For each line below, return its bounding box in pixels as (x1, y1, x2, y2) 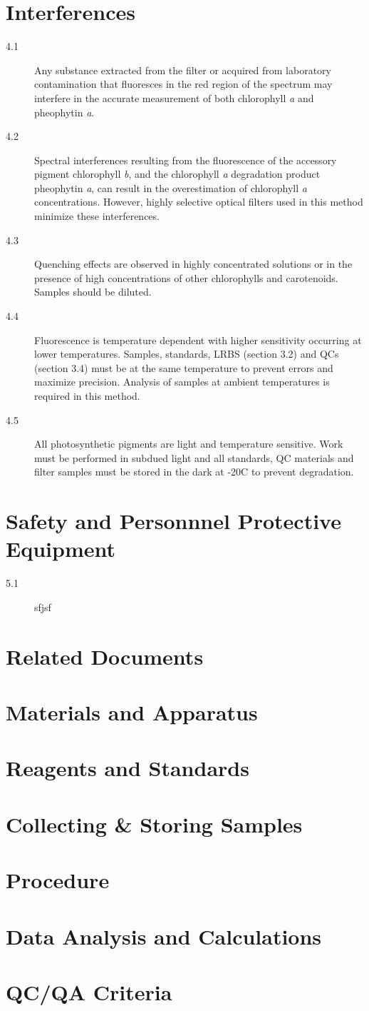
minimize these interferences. (34, 208, 160, 223)
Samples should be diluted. (34, 284, 152, 299)
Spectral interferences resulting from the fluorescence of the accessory (34, 152, 337, 167)
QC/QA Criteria (6, 977, 172, 1006)
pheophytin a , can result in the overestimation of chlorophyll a (34, 180, 307, 195)
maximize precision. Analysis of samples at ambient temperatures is (34, 374, 330, 389)
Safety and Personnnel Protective (6, 506, 341, 535)
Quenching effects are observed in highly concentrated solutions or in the (34, 256, 353, 271)
